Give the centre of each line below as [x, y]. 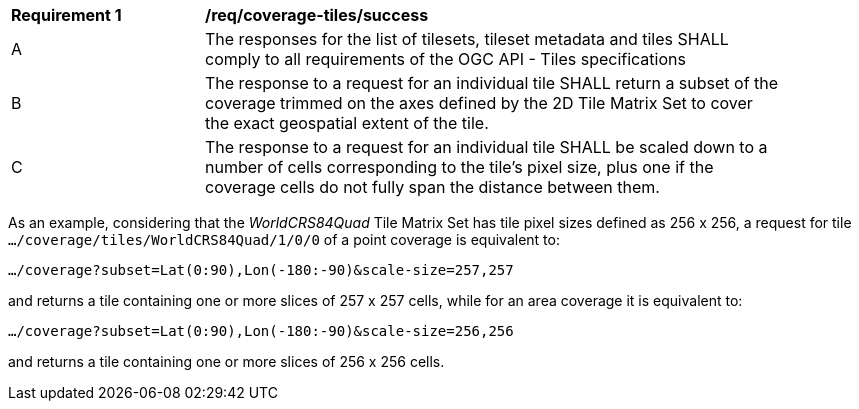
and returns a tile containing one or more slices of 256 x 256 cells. [226, 361]
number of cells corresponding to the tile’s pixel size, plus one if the [459, 167]
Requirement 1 [66, 15]
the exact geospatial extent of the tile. [347, 123]
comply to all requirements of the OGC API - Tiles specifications [445, 59]
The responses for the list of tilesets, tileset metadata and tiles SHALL [467, 39]
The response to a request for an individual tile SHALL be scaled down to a [486, 147]
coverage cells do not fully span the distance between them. [432, 187]
